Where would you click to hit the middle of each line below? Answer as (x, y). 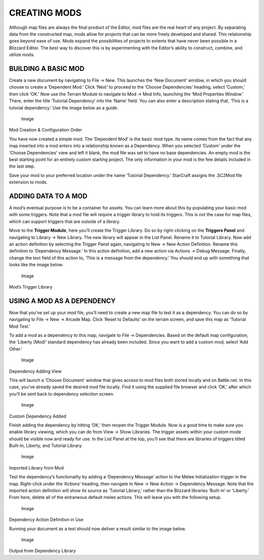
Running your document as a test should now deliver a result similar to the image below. (98, 529)
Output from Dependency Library (42, 551)
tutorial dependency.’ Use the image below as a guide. (64, 108)
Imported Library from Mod (36, 468)
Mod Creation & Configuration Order (46, 130)
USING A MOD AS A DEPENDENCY (62, 301)
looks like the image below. (36, 265)
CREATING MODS (45, 13)
